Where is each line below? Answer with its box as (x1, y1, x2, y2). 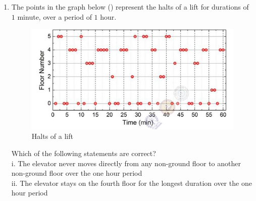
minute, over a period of (17, 11, 92, 22)
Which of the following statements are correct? (11, 147, 156, 158)
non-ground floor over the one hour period (11, 168, 142, 178)
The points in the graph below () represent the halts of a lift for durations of (11, 2, 249, 12)
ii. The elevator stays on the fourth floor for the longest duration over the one (11, 177, 252, 188)
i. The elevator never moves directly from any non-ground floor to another (11, 158, 241, 168)
